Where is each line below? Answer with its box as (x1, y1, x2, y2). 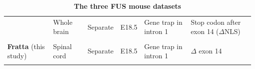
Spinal (53, 41, 72, 51)
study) (7, 51, 27, 61)
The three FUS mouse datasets (74, 1, 181, 11)
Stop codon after (190, 17, 241, 27)
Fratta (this (7, 41, 45, 51)
